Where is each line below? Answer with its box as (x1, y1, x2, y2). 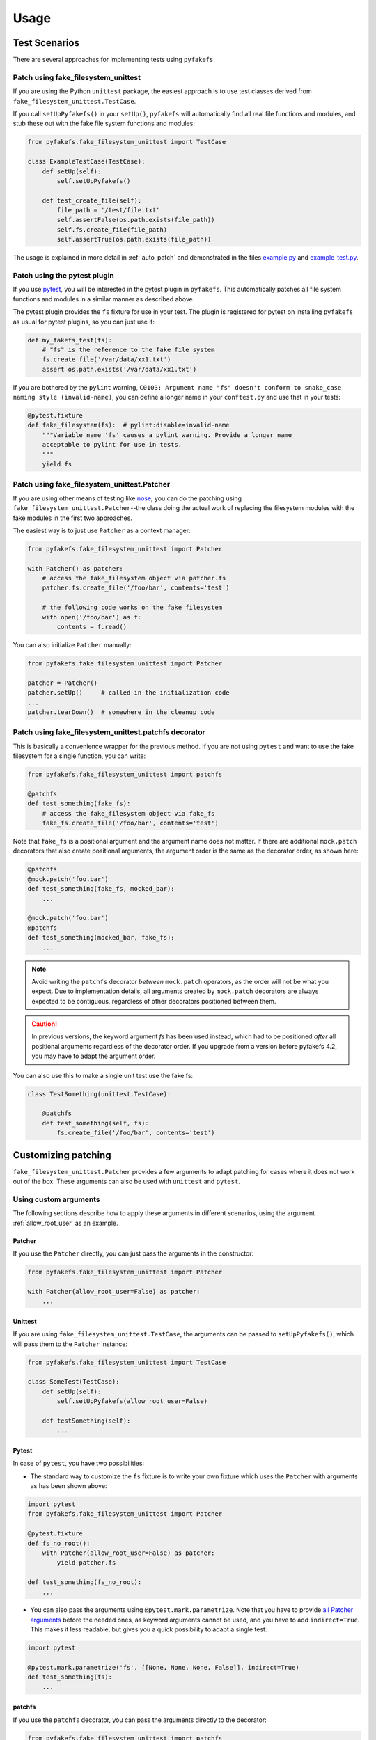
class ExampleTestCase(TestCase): (27, 157, 146, 166)
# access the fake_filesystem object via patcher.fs (42, 574, 226, 583)
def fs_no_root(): (27, 1539, 91, 1547)
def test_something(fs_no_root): (27, 1579, 142, 1586)
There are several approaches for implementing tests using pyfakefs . (13, 56, 216, 64)
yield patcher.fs (56, 1559, 116, 1567)
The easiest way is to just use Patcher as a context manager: (13, 526, 191, 535)
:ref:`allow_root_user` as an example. (13, 1219, 118, 1227)
